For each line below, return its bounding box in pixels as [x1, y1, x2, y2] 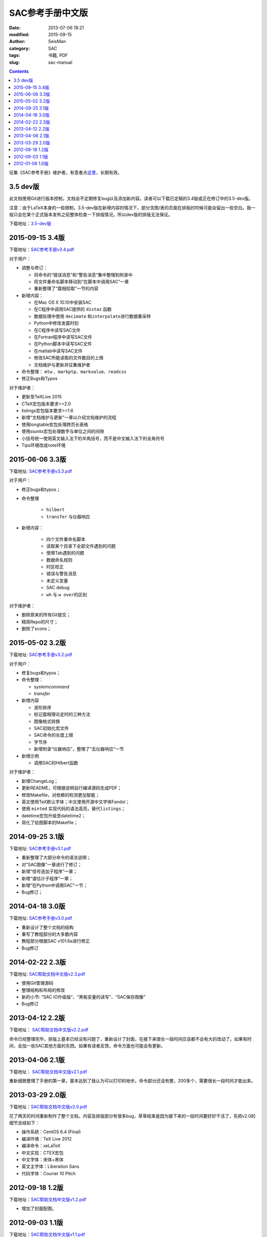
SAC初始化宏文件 [34, 725, 69, 731]
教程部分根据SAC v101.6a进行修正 [21, 938, 90, 944]
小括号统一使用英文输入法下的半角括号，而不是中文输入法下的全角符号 [21, 435, 165, 441]
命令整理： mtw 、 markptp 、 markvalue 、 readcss [21, 369, 127, 375]
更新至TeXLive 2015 [21, 394, 62, 400]
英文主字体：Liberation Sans [21, 1163, 80, 1170]
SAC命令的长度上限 [34, 732, 74, 738]
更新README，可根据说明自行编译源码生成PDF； [21, 785, 122, 791]
